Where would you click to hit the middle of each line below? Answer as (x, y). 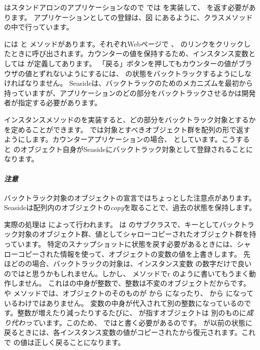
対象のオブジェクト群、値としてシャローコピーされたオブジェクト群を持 (137, 234)
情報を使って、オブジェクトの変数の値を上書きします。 (151, 253)
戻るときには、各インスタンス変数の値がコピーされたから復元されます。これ (130, 332)
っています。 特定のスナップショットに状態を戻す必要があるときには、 (120, 244)
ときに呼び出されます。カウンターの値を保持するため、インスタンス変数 (130, 53)
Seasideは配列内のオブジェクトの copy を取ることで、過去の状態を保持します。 (130, 207)
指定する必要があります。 (60, 103)
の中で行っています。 (39, 27)
